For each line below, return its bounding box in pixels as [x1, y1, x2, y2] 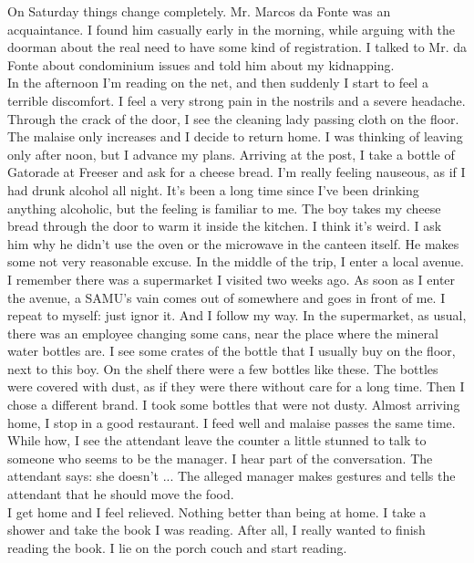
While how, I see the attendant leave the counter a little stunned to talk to [7, 431, 427, 450]
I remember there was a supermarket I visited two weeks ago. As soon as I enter [7, 269, 456, 288]
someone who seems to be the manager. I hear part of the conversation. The [7, 448, 433, 467]
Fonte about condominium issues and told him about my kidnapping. [7, 55, 395, 74]
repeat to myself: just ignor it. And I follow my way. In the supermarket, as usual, [7, 306, 467, 325]
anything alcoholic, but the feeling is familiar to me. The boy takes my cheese [7, 198, 441, 217]
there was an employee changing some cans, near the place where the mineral [7, 323, 438, 342]
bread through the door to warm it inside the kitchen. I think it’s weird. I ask [7, 216, 442, 235]
